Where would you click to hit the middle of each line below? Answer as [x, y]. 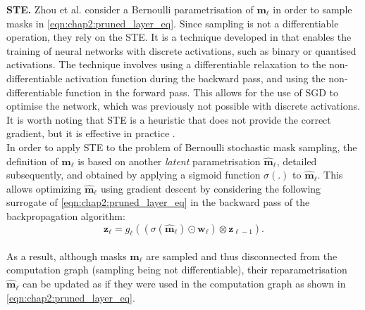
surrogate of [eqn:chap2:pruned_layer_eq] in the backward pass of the [158, 202]
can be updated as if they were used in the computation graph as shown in [184, 284]
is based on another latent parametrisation [169, 161]
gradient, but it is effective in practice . [91, 133]
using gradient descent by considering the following [211, 188]
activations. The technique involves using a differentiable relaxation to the [166, 64]
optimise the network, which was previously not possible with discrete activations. [183, 106]
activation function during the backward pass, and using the [196, 78]
